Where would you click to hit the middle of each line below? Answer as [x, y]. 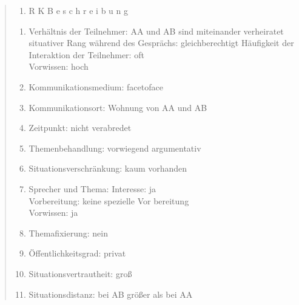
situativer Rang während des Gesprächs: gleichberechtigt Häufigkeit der [161, 43]
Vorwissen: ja [53, 213]
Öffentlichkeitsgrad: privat [77, 253]
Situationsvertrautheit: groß [80, 273]
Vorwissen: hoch [59, 66]
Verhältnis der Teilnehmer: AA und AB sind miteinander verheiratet [156, 31]
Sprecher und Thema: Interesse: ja [92, 188]
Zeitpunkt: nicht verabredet [80, 128]
